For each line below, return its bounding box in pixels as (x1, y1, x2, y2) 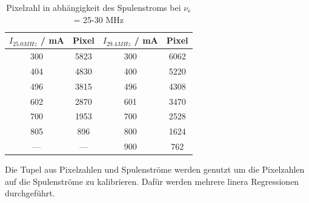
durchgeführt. (5, 187, 55, 199)
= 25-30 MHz (73, 13, 124, 25)
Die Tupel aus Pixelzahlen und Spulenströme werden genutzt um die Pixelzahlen (5, 163, 305, 176)
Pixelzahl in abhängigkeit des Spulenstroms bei (6, 1, 181, 13)
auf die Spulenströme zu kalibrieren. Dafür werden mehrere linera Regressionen (5, 175, 299, 187)
